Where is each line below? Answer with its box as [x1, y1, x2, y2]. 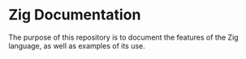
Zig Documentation [8, 6, 141, 24]
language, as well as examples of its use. [8, 40, 146, 50]
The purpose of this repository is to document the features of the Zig [8, 32, 239, 42]
